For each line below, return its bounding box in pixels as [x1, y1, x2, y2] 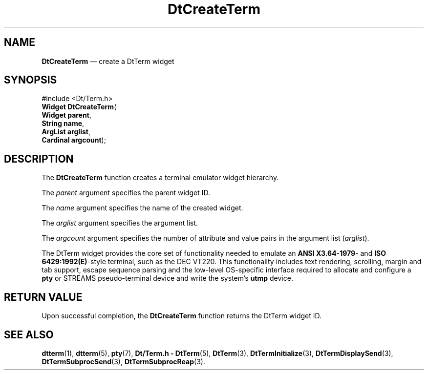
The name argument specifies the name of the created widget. [42, 204, 243, 212]
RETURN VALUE [4, 291, 83, 303]
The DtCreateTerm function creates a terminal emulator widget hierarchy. [42, 173, 279, 182]
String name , [42, 119, 85, 128]
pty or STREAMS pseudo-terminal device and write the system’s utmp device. [42, 274, 293, 283]
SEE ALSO [4, 328, 54, 341]
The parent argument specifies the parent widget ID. [42, 188, 210, 197]
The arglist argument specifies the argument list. [42, 219, 198, 228]
